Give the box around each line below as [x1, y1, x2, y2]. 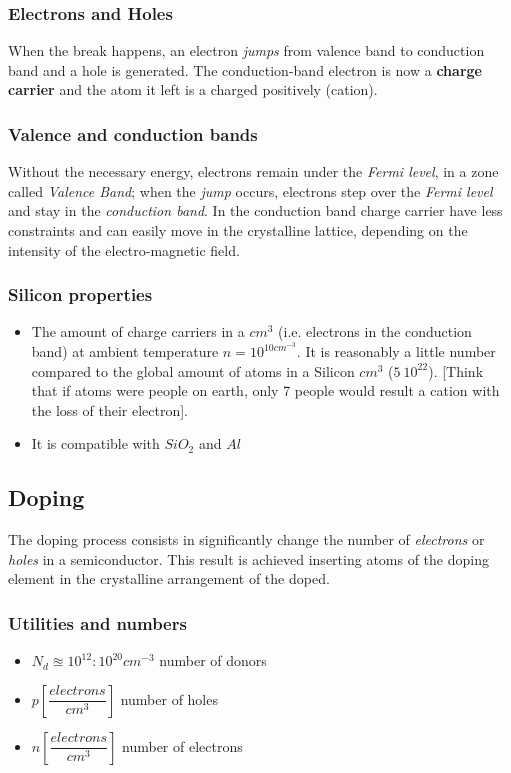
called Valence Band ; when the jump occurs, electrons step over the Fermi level [8, 180, 493, 201]
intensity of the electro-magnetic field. [8, 239, 240, 260]
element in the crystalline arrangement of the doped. [8, 568, 330, 589]
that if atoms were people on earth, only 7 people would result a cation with [31, 380, 500, 401]
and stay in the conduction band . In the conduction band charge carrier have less [8, 200, 503, 221]
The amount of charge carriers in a [31, 321, 245, 342]
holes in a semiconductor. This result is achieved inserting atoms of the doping [8, 548, 489, 569]
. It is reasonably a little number [296, 341, 496, 362]
